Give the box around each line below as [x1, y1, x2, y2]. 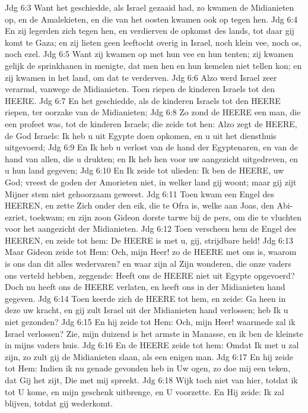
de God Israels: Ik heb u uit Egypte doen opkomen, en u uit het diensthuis [5, 129, 277, 141]
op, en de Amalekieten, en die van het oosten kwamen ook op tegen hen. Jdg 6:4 [5, 12, 298, 25]
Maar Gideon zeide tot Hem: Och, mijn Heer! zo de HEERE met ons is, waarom [5, 245, 297, 258]
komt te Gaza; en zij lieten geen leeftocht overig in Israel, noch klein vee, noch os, [5, 36, 301, 48]
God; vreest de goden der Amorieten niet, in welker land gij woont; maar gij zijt [5, 175, 297, 188]
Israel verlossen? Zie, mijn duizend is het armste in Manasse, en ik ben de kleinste [5, 327, 303, 339]
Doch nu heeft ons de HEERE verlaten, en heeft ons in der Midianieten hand [5, 280, 285, 293]
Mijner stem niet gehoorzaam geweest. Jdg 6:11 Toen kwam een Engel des [5, 187, 275, 200]
